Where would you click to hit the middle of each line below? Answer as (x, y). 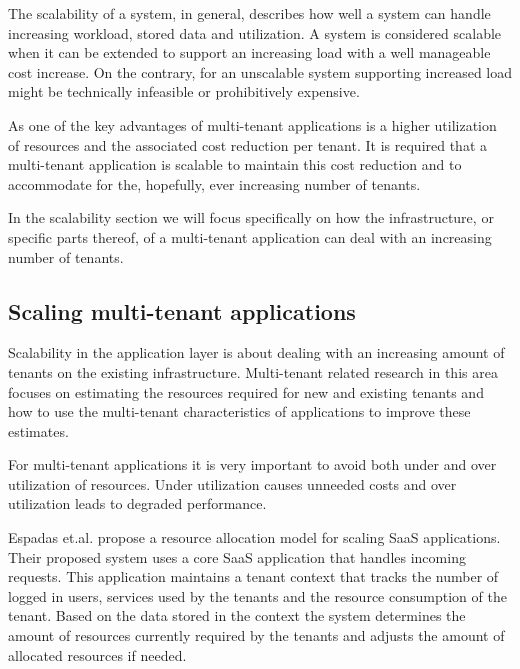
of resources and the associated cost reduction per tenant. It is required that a (248, 144)
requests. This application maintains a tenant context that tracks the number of (253, 576)
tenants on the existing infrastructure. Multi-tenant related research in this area (253, 371)
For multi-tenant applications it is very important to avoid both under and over (252, 464)
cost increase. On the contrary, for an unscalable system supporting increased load (260, 71)
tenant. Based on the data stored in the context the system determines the (237, 615)
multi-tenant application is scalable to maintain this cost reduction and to (235, 164)
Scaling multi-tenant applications (182, 310)
